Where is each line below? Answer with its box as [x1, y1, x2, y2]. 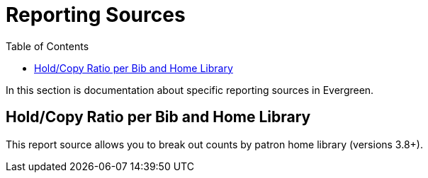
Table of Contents [6, 40, 89, 52]
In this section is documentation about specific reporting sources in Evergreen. [6, 83, 374, 96]
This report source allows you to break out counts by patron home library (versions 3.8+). [6, 138, 423, 150]
